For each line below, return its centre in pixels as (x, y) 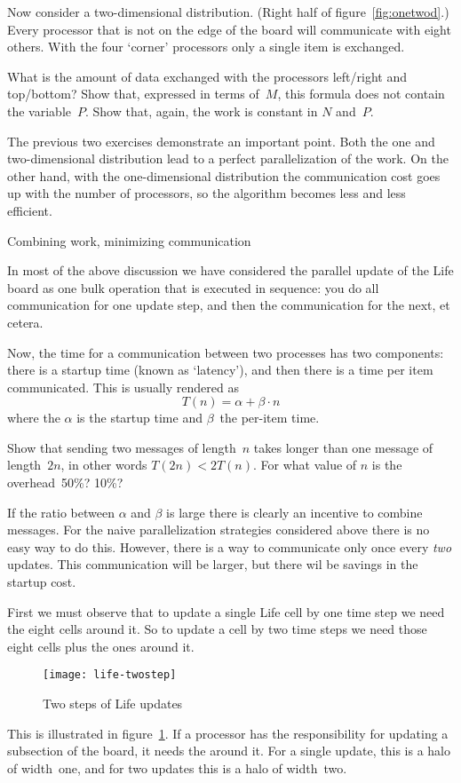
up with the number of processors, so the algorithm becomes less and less (207, 193)
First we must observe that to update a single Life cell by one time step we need (226, 611)
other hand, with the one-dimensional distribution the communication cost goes (224, 175)
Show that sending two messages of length (122, 447)
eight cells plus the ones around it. (101, 646)
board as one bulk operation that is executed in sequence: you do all (193, 287)
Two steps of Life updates (113, 704)
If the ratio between (61, 512)
